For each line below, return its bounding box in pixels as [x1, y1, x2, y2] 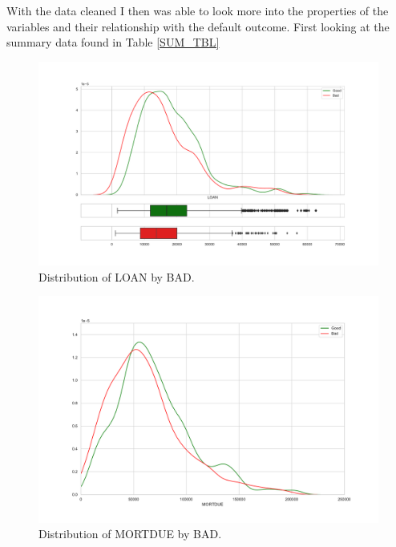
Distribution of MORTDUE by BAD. [38, 525, 222, 542]
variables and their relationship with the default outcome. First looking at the [6, 18, 390, 34]
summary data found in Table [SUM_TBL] [6, 34, 220, 51]
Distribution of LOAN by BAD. [38, 268, 195, 285]
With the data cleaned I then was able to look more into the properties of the [6, 2, 389, 18]
